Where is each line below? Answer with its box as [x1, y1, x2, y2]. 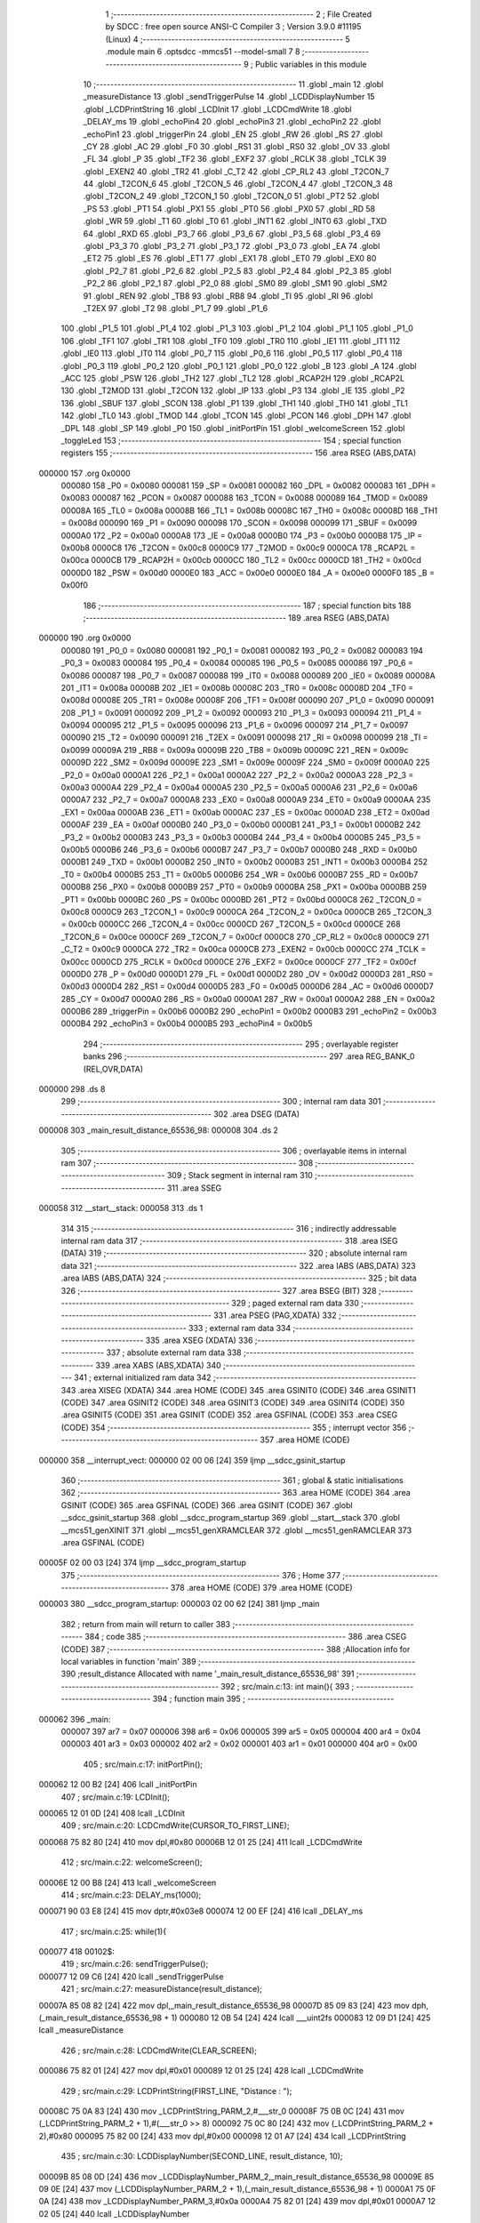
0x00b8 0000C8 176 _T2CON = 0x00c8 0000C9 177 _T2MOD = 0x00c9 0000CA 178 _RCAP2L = [60, 542, 416, 553]
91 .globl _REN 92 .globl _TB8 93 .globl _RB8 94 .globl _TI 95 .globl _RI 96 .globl [83, 290, 373, 301]
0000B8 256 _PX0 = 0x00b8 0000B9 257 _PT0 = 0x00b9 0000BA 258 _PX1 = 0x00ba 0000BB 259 [60, 881, 427, 893]
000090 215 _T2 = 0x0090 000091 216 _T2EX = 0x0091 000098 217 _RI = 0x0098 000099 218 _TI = [60, 732, 428, 742]
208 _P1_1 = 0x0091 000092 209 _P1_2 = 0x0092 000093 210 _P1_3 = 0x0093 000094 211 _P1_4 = [60, 707, 422, 718]
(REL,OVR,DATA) [83, 1063, 144, 1074]
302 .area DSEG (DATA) [213, 1108, 300, 1120]
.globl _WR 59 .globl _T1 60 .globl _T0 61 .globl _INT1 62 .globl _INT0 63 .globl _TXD [83, 216, 387, 227]
